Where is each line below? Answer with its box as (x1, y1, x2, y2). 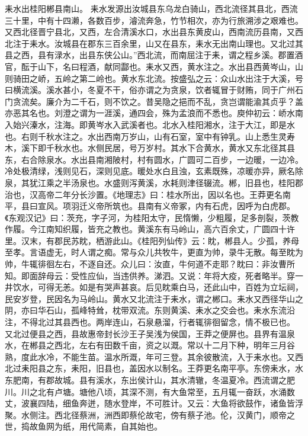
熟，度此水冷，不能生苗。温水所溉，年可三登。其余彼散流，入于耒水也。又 (5, 350, 295, 363)
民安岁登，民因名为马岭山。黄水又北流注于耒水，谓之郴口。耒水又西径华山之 (5, 292, 303, 304)
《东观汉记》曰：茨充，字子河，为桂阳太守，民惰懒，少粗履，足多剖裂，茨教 (5, 211, 299, 223)
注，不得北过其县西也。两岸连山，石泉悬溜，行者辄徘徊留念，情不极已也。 (5, 316, 295, 328)
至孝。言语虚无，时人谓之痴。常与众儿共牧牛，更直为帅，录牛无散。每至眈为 (5, 246, 303, 258)
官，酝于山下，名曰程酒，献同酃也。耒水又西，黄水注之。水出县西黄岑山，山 (5, 60, 303, 72)
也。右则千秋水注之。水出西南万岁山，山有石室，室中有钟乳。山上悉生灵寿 (5, 130, 295, 142)
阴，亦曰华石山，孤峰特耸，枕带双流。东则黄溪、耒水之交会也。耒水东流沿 (5, 304, 295, 316)
